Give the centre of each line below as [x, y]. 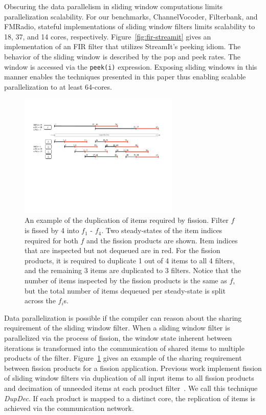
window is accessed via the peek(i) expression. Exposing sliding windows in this [131, 66]
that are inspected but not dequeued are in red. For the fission [123, 250]
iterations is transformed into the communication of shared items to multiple [124, 348]
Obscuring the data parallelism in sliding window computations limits [114, 6]
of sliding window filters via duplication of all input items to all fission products [129, 378]
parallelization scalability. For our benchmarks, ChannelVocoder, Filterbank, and [131, 16]
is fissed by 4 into [52, 230]
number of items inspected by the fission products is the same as [126, 281]
